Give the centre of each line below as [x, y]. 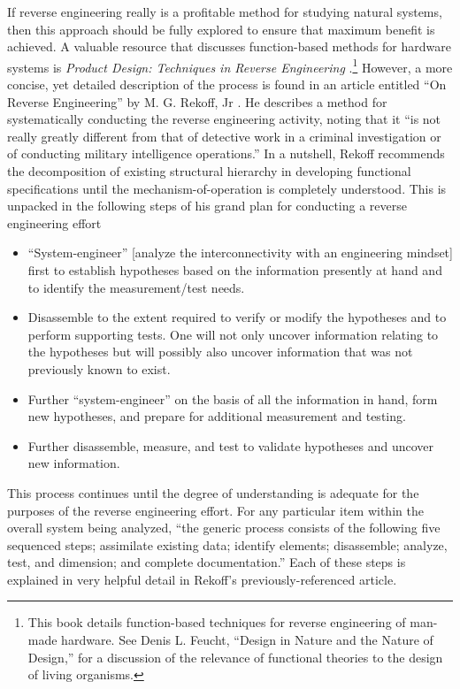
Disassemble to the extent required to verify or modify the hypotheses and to [237, 317]
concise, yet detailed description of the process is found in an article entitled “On [227, 84]
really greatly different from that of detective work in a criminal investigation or [224, 136]
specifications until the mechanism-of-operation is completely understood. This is [227, 188]
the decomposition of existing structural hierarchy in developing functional [209, 171]
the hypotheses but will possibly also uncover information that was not [220, 352]
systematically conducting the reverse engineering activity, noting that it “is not [224, 119]
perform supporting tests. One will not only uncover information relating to [233, 334]
